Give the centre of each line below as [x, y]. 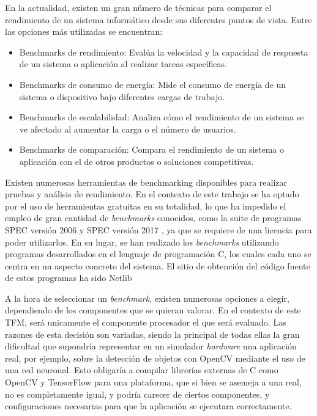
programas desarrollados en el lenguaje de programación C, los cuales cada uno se [158, 254]
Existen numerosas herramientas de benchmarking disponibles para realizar [146, 182]
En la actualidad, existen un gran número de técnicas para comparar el [138, 7]
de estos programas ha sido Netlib [69, 278]
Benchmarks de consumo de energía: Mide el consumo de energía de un [153, 84]
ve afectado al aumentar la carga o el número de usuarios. [128, 129]
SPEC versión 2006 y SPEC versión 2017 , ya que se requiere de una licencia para [158, 229]
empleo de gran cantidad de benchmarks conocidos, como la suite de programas [153, 218]
